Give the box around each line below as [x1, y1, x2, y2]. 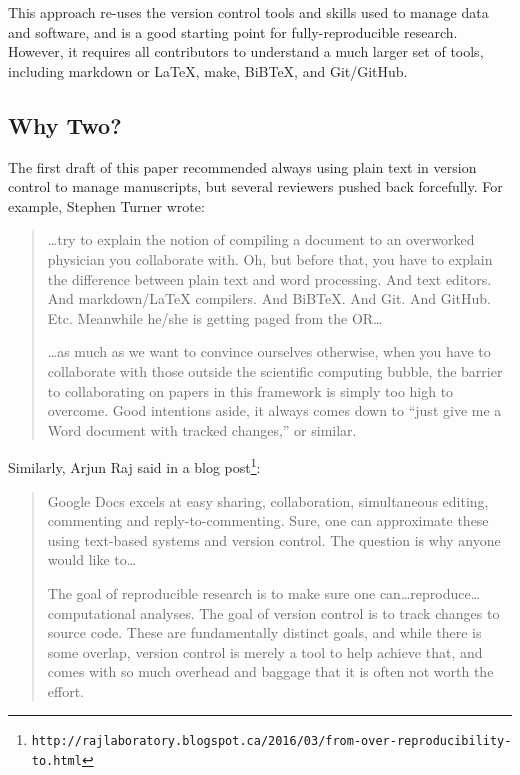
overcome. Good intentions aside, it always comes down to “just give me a [47, 400, 502, 421]
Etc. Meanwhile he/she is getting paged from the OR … [47, 307, 383, 328]
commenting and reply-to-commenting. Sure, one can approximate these [47, 510, 489, 531]
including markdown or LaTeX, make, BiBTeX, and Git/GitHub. [8, 60, 408, 81]
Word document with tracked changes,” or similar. [47, 419, 357, 440]
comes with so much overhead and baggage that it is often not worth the [47, 661, 494, 682]
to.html [31, 754, 82, 769]
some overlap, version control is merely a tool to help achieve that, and [47, 641, 483, 662]
